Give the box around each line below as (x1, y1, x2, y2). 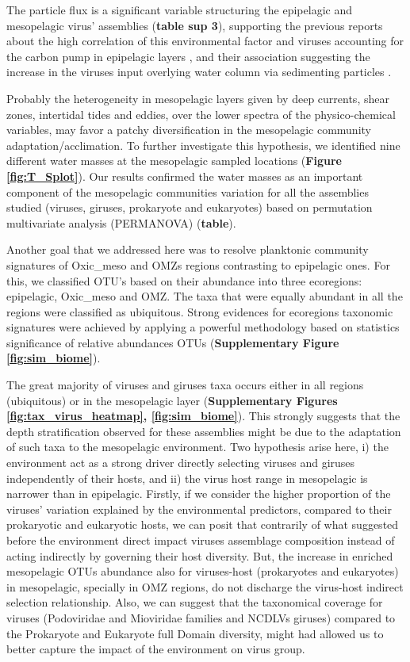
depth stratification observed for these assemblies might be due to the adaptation (6, 423, 401, 439)
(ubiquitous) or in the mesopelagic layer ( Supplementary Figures (6, 392, 338, 408)
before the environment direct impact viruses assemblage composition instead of (6, 532, 395, 548)
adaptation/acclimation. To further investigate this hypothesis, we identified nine (6, 136, 400, 153)
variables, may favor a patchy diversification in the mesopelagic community (6, 121, 371, 138)
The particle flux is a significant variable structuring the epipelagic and (6, 2, 352, 17)
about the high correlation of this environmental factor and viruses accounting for (6, 33, 404, 49)
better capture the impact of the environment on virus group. (6, 641, 305, 657)
